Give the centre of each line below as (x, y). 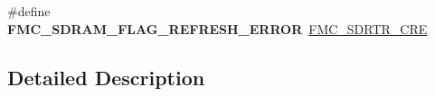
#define (29, 11)
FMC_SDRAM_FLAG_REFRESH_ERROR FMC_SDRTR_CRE (217, 28)
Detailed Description (106, 77)
